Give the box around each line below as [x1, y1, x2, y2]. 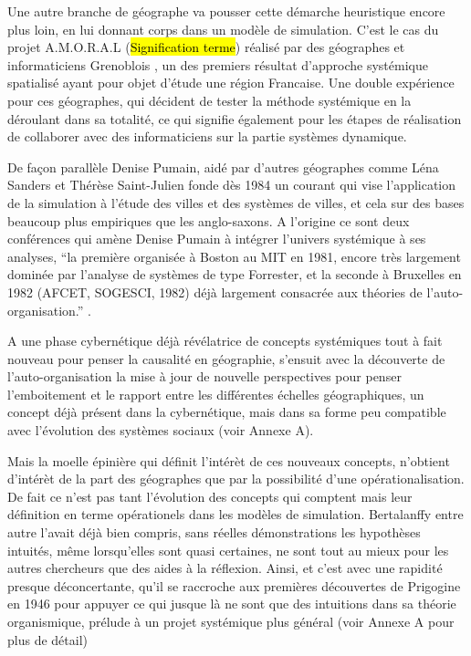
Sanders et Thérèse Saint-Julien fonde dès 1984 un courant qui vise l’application [7, 175, 456, 194]
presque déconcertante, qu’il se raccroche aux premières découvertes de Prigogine [7, 576, 461, 595]
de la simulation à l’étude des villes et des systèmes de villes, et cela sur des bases [7, 193, 465, 212]
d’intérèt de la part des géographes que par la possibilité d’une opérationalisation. [7, 469, 465, 488]
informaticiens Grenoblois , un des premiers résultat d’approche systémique [7, 55, 428, 74]
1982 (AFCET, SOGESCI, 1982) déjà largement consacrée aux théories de [7, 282, 423, 301]
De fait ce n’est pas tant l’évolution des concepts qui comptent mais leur [7, 486, 413, 505]
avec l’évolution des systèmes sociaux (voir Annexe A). [7, 421, 314, 440]
